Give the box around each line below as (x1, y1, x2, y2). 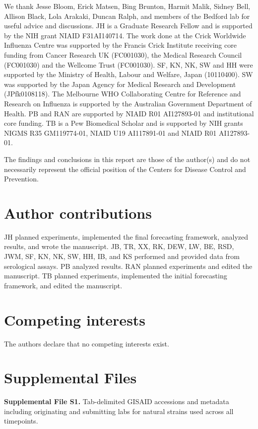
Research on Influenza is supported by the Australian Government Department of (4, 98, 252, 108)
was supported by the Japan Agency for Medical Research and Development (4, 79, 236, 89)
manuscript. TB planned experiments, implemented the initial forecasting (4, 270, 227, 281)
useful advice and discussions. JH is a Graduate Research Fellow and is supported (4, 20, 253, 31)
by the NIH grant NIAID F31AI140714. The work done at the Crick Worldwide (4, 30, 246, 40)
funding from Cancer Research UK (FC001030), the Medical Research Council (4, 49, 242, 60)
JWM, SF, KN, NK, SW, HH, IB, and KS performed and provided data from (4, 251, 240, 261)
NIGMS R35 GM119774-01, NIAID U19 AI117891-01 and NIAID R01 (4, 127, 217, 138)
